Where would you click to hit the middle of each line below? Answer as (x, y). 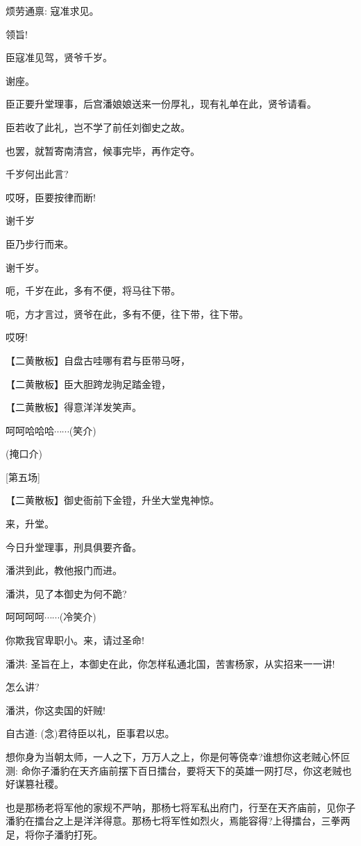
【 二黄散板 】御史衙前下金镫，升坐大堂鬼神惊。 (112, 500)
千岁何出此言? (37, 174)
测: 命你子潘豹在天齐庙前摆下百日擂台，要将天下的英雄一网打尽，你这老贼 (174, 770)
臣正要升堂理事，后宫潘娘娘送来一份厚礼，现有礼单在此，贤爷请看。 (161, 104)
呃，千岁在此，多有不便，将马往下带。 (93, 290)
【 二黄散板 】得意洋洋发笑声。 (74, 407)
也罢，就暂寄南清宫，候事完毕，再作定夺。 (103, 150)
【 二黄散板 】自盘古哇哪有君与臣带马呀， (98, 360)
